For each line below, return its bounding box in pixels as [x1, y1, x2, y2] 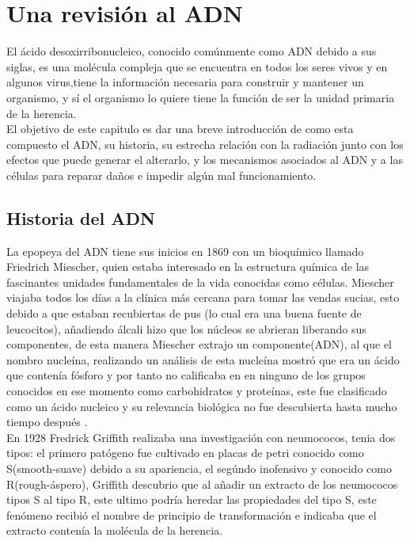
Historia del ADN [6, 205, 155, 230]
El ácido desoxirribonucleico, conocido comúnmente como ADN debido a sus [6, 43, 377, 59]
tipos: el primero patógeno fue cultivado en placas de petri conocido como [6, 444, 364, 461]
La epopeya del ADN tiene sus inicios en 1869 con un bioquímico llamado [6, 242, 364, 259]
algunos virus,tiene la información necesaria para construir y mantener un [6, 74, 364, 90]
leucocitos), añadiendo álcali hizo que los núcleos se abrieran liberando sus [6, 320, 366, 337]
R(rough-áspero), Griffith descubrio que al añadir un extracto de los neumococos [6, 475, 398, 492]
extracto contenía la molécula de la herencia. [6, 522, 223, 539]
